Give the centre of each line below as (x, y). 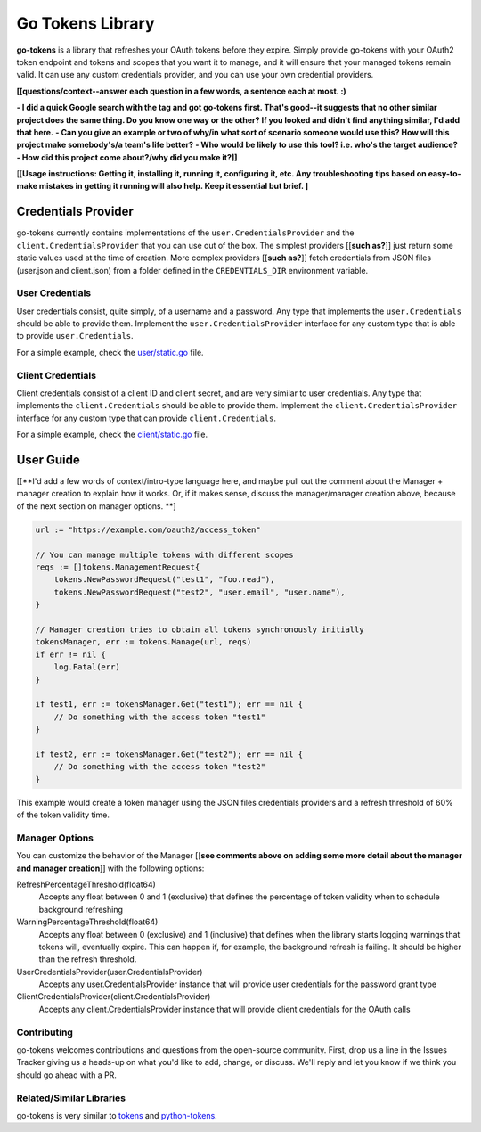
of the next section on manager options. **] (97, 506)
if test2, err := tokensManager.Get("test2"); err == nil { (169, 754)
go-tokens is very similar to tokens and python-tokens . (117, 1115)
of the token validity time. (63, 815)
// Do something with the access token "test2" (160, 767)
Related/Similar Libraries (71, 1098)
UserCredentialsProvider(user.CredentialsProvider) (110, 972)
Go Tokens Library (86, 23)
